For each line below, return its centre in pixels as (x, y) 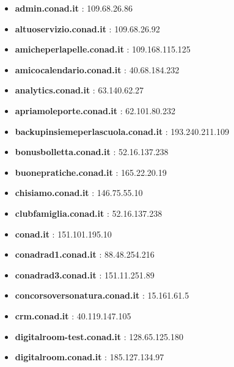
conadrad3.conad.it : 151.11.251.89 (85, 274)
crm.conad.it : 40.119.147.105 (73, 315)
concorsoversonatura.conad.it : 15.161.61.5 (102, 295)
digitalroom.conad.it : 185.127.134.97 (90, 357)
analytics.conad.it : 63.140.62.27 (79, 90)
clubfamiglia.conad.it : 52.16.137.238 (89, 213)
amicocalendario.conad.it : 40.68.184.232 (97, 69)
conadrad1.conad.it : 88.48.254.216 (85, 254)
